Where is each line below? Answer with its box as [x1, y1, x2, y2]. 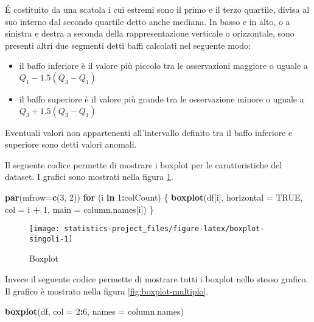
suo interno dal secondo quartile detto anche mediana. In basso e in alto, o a [5, 15, 290, 27]
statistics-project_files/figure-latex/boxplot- [64, 224, 265, 234]
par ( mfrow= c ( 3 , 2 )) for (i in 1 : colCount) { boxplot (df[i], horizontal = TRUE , [5, 190, 303, 203]
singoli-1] [29, 234, 73, 243]
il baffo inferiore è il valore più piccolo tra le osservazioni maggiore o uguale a [19, 59, 308, 72]
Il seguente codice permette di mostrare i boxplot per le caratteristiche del [5, 158, 282, 171]
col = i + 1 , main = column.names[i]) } [5, 202, 154, 215]
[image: [29, 224, 60, 234]
